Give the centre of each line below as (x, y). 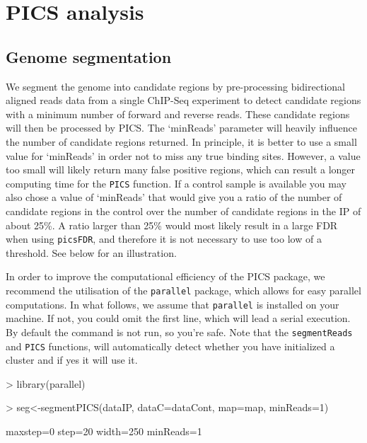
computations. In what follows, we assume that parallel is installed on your (173, 304)
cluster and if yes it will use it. (72, 360)
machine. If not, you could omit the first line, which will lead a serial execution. (178, 318)
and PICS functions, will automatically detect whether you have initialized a (170, 346)
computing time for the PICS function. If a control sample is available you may (176, 183)
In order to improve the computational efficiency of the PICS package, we (165, 276)
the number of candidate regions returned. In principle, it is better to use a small (181, 141)
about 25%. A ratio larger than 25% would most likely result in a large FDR (172, 225)
